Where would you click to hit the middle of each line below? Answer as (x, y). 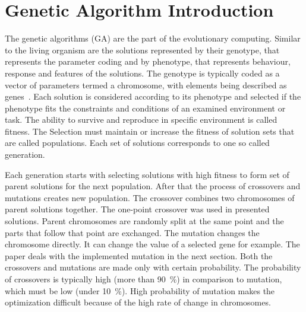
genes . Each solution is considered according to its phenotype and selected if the (153, 96)
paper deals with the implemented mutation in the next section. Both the (139, 255)
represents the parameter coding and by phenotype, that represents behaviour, (148, 61)
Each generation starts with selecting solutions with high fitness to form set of (147, 174)
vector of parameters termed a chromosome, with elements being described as (146, 85)
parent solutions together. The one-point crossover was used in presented (137, 209)
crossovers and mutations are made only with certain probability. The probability (153, 267)
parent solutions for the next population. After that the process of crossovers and (153, 186)
